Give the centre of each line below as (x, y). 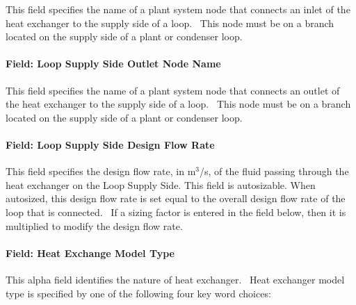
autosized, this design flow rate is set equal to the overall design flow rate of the (176, 198)
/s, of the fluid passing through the (274, 171)
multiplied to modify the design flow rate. (94, 225)
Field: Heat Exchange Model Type (90, 253)
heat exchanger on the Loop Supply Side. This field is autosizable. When (161, 184)
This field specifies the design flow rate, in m (101, 171)
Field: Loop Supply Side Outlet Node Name (113, 64)
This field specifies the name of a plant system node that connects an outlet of (173, 90)
